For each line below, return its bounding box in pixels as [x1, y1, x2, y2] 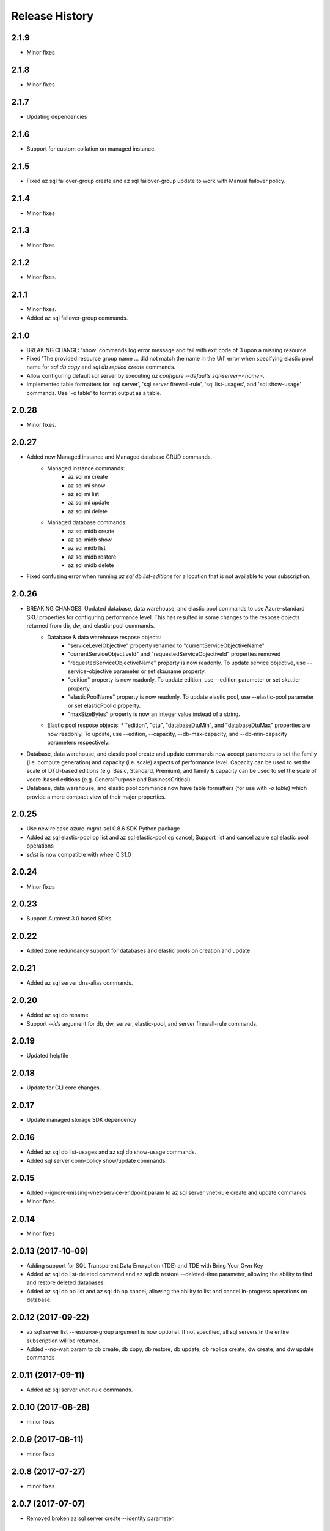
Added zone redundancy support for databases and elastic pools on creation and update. [26, 947, 252, 955]
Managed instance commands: [47, 464, 125, 472]
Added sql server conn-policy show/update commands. [26, 1157, 167, 1164]
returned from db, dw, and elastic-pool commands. [26, 622, 155, 630]
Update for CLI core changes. [26, 1084, 101, 1091]
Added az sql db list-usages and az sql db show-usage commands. [26, 1148, 197, 1156]
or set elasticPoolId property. [68, 702, 141, 709]
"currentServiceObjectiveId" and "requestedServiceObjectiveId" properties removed [68, 650, 281, 658]
